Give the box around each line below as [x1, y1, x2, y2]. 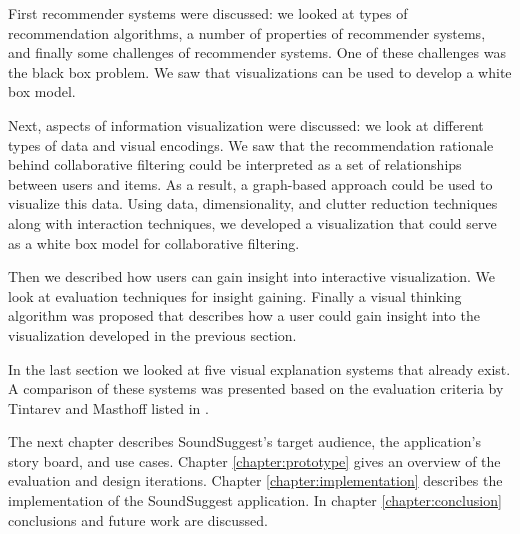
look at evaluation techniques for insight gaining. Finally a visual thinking [8, 285, 462, 306]
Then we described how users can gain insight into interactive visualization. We [8, 266, 495, 287]
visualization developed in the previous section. [8, 324, 297, 345]
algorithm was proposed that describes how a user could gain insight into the [8, 305, 480, 326]
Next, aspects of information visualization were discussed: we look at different [8, 114, 484, 135]
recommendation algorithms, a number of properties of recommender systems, [8, 22, 486, 43]
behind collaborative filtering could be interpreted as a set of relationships [8, 154, 462, 175]
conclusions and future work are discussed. [8, 509, 268, 530]
